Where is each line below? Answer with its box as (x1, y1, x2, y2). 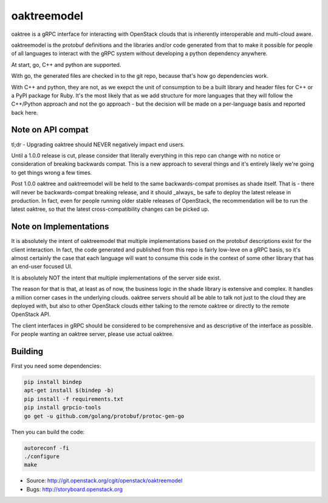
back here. (11, 109, 38, 116)
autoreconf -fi (24, 444, 69, 451)
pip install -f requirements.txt (24, 395, 124, 402)
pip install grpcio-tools (24, 404, 101, 411)
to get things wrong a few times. (11, 169, 92, 176)
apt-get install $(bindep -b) (24, 387, 114, 394)
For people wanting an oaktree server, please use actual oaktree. (11, 330, 174, 338)
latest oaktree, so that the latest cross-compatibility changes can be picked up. (11, 205, 210, 213)
